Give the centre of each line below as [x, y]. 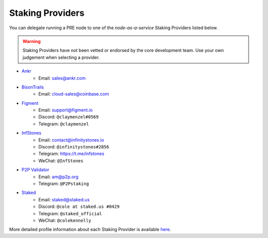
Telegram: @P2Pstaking [64, 184]
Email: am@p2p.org [59, 177]
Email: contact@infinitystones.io [71, 140]
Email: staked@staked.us [64, 199]
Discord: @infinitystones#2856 [74, 147]
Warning [32, 41]
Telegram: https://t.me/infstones [71, 154]
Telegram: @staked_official [70, 213]
